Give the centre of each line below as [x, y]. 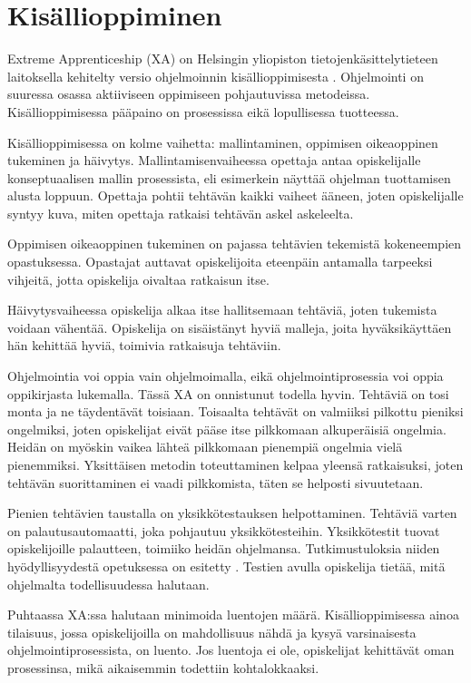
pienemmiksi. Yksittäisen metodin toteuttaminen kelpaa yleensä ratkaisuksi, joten [235, 464]
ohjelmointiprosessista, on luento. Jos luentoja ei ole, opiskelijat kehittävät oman [231, 650]
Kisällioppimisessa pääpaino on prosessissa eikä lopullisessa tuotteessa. [203, 111]
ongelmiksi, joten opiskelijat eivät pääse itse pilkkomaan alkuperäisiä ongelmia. [227, 429]
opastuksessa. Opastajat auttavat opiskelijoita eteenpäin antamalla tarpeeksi [220, 262]
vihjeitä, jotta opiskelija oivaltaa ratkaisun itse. [138, 279]
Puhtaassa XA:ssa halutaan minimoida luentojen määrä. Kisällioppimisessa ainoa [233, 615]
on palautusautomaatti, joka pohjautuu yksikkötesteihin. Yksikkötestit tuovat [224, 530]
